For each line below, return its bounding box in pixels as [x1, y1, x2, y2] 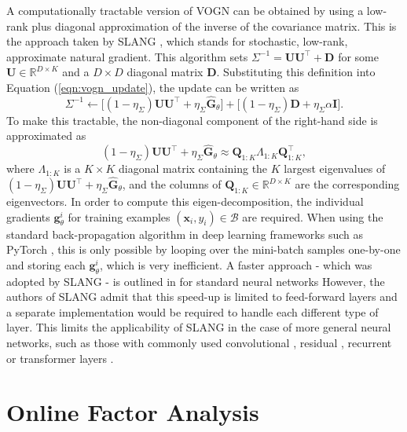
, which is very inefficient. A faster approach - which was [99, 256, 372, 273]
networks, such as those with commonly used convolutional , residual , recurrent [6, 334, 392, 350]
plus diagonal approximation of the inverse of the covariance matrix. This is [31, 17, 397, 34]
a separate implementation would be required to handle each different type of [6, 303, 379, 320]
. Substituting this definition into [216, 64, 376, 80]
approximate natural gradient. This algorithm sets [6, 48, 248, 64]
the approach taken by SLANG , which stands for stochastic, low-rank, [6, 33, 348, 49]
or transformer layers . [6, 350, 114, 366]
